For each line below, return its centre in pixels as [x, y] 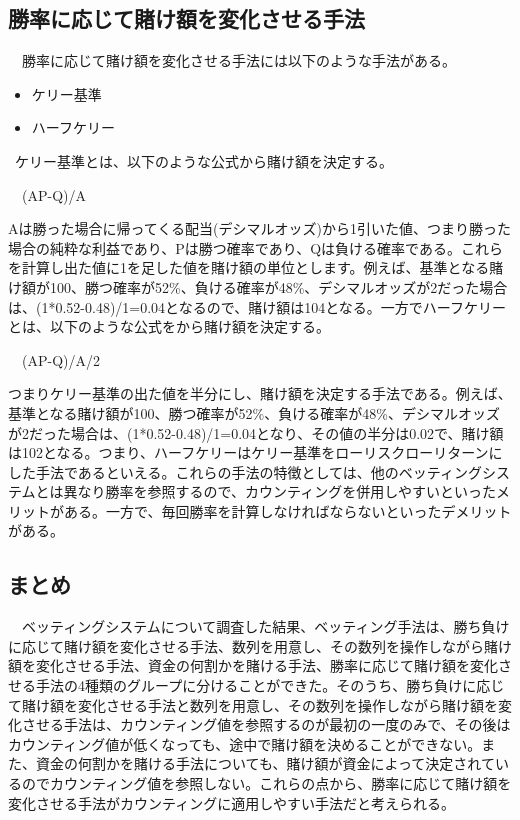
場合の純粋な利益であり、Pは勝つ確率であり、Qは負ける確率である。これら [255, 247]
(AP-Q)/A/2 [60, 359]
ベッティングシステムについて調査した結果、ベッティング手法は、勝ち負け [265, 626]
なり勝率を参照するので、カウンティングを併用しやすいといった [287, 491]
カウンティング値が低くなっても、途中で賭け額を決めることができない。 [245, 743]
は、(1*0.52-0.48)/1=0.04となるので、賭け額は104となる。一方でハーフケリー [257, 306]
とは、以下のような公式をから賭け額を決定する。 [169, 326]
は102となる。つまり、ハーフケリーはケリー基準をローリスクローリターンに [255, 452]
